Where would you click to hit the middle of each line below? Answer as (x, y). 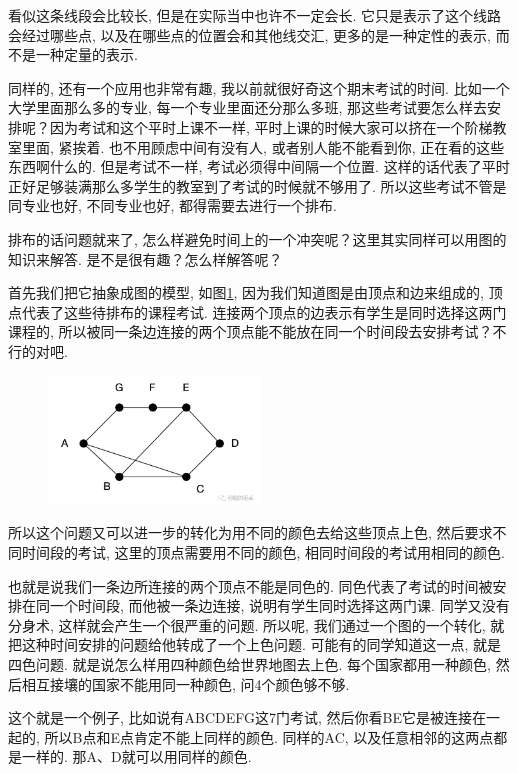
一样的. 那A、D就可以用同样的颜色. (136, 756)
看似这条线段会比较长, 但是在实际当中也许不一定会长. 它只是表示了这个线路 (255, 15)
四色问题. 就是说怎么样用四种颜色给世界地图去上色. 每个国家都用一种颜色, (249, 663)
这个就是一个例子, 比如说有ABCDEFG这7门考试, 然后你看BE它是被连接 (240, 717)
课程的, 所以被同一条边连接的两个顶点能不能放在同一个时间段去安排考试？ (250, 331)
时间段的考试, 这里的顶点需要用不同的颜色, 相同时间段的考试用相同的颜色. (263, 551)
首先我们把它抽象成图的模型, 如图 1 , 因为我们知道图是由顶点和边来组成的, (246, 292)
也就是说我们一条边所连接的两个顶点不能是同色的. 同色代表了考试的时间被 (250, 585)
